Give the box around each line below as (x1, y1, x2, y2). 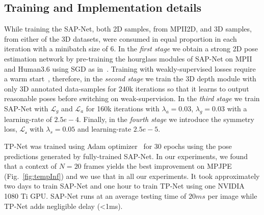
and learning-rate (77, 124, 131, 134)
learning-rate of (4, 113, 52, 124)
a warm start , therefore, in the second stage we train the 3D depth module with (4, 73, 256, 84)
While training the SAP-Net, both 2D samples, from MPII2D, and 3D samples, (4, 23, 252, 34)
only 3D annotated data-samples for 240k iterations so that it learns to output (4, 83, 249, 94)
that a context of (4, 161, 57, 171)
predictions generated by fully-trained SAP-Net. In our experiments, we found (4, 150, 248, 161)
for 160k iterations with (86, 103, 160, 113)
